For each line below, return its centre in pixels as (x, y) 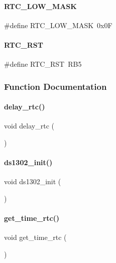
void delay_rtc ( (29, 126)
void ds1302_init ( (33, 181)
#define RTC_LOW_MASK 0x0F (58, 25)
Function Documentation (55, 86)
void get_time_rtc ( (35, 237)
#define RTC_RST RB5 (43, 64)
